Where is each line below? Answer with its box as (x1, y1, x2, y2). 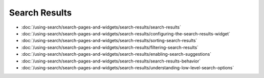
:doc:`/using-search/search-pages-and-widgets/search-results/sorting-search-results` (21, 38, 198, 44)
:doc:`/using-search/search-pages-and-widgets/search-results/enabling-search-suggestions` (21, 51, 212, 57)
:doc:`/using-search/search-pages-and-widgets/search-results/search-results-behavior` (21, 58, 201, 64)
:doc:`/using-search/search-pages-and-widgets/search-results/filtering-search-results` (21, 44, 199, 50)
